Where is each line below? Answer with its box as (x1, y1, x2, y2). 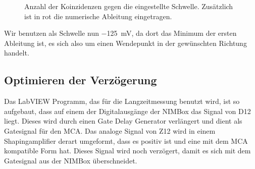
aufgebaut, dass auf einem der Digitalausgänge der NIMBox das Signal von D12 (4, 105, 251, 116)
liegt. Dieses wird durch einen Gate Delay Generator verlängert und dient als (4, 116, 242, 126)
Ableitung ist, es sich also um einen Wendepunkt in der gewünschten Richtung (4, 37, 247, 48)
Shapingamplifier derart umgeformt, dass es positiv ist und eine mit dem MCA (4, 135, 248, 146)
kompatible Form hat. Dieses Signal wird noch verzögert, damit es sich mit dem (4, 145, 251, 156)
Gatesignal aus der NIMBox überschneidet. (4, 155, 137, 165)
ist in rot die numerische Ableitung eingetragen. (24, 11, 172, 21)
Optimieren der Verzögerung (4, 72, 157, 88)
